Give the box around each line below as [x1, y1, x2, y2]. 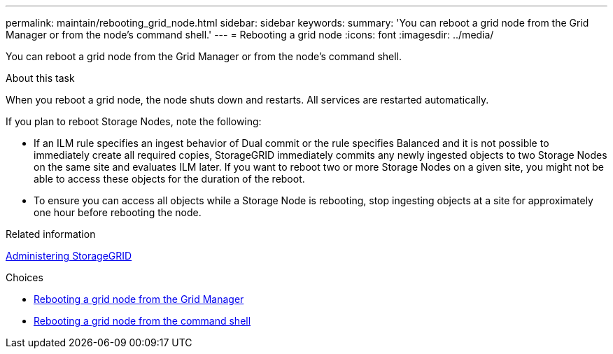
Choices [6, 271, 43, 283]
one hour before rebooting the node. [34, 206, 202, 218]
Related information [6, 228, 96, 240]
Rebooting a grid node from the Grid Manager [34, 293, 244, 305]
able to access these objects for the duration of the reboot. [34, 173, 305, 185]
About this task [6, 72, 75, 84]
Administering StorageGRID [6, 250, 132, 262]
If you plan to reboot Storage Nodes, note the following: [6, 115, 262, 127]
